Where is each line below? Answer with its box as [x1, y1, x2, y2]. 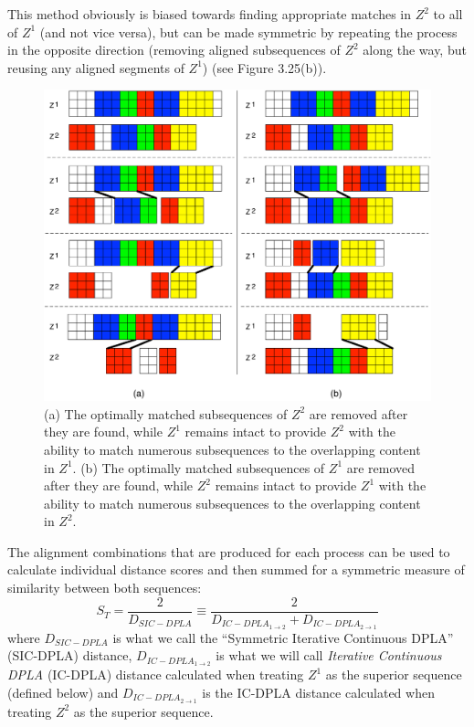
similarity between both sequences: [7, 578, 202, 597]
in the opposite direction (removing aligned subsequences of [7, 40, 341, 59]
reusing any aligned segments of [7, 58, 184, 77]
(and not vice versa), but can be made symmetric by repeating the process [39, 22, 458, 41]
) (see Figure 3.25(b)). [202, 58, 327, 77]
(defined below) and [7, 682, 119, 701]
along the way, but [363, 40, 467, 59]
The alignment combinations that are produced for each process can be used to [7, 542, 450, 561]
